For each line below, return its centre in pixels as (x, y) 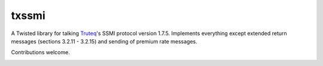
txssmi (28, 15)
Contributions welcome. (40, 52)
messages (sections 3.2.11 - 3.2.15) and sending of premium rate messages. (104, 41)
